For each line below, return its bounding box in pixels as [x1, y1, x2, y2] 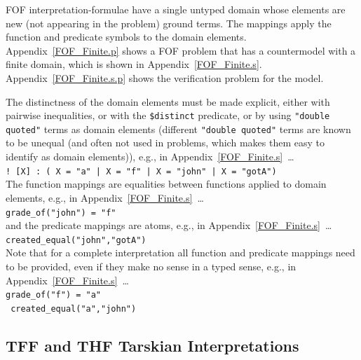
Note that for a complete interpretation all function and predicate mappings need [6, 245, 355, 260]
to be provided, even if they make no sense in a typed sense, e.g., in [6, 259, 297, 273]
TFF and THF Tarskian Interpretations [6, 334, 299, 356]
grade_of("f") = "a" [6, 290, 102, 300]
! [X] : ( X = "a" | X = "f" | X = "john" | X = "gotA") [6, 166, 277, 176]
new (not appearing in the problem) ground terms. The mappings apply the [6, 15, 332, 30]
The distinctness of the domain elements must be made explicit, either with [6, 94, 330, 109]
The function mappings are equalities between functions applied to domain [6, 176, 327, 191]
